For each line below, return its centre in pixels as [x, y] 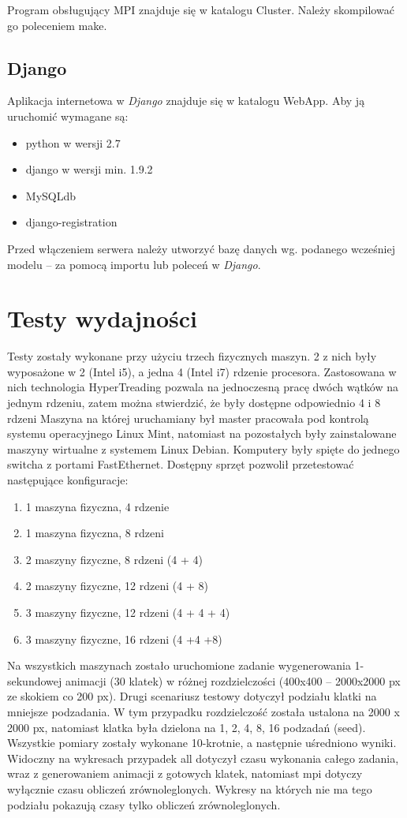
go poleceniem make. [57, 25]
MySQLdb [51, 195]
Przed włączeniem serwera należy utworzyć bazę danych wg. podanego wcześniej [202, 248]
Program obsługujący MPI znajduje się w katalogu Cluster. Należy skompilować [201, 9]
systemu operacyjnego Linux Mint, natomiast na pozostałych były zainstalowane [202, 433]
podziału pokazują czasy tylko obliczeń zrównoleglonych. [144, 804]
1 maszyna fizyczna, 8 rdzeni [95, 533]
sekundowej [35, 680]
